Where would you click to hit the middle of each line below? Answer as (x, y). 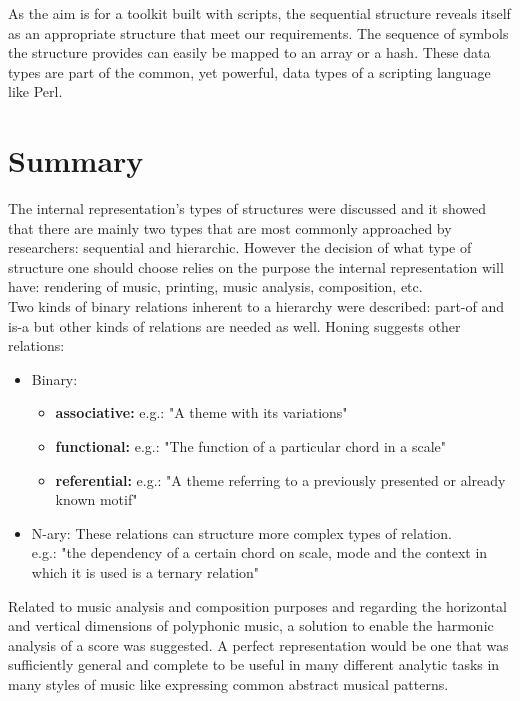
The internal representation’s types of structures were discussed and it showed (247, 208)
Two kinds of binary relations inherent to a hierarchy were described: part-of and (256, 306)
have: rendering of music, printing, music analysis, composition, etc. (215, 286)
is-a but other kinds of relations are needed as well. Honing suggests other (234, 325)
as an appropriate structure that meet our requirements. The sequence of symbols (258, 32)
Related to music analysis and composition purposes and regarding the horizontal (257, 605)
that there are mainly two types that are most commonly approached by (230, 227)
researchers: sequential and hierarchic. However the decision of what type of (240, 247)
